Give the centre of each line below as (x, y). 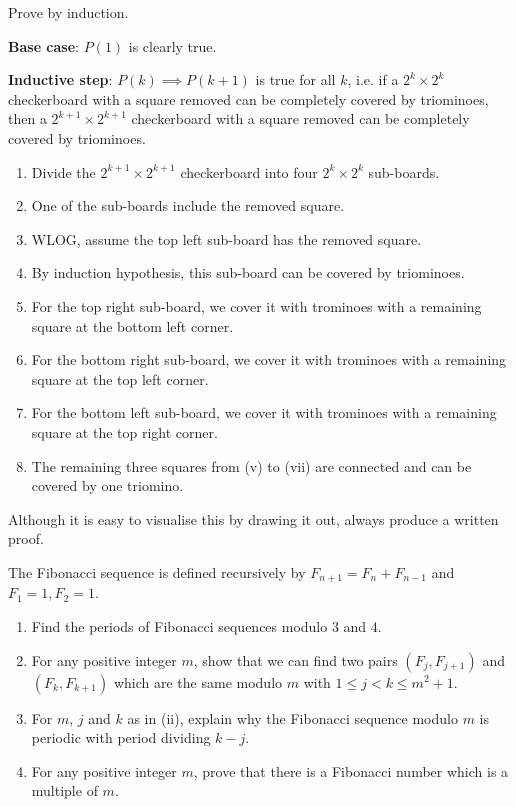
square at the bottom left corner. (132, 325)
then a (27, 118)
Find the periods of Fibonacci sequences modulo (179, 625)
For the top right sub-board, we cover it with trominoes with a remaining (256, 305)
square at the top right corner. (124, 431)
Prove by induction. (68, 12)
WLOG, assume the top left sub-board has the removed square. (226, 238)
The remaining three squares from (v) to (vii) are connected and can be (251, 465)
